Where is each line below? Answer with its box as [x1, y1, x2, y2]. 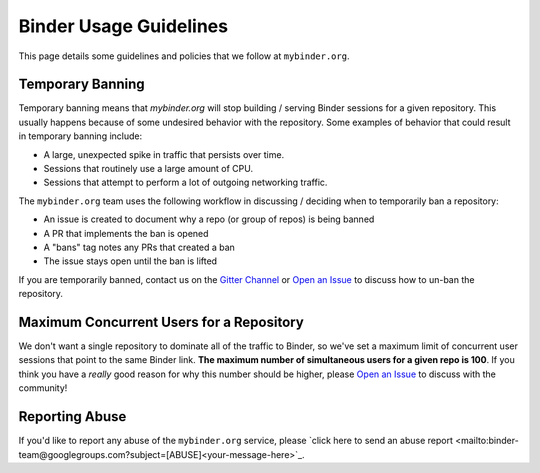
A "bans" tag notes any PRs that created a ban [43, 241, 235, 253]
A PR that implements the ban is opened [43, 227, 209, 239]
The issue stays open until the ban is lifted [43, 255, 218, 267]
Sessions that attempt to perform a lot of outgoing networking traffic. [43, 176, 328, 189]
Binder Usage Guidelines [18, 15, 229, 37]
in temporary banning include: [18, 130, 143, 142]
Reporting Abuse [18, 408, 127, 425]
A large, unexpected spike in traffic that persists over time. [43, 148, 285, 160]
